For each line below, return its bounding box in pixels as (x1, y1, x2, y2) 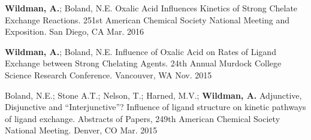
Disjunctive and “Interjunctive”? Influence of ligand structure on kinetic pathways (5, 101, 306, 113)
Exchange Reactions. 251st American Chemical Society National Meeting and (5, 13, 290, 26)
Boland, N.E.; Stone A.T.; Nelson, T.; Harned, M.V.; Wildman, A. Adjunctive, (5, 89, 302, 101)
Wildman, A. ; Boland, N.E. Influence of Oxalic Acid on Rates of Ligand (5, 45, 276, 57)
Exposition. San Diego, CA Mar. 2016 (5, 25, 144, 38)
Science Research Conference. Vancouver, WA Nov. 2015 (5, 68, 212, 81)
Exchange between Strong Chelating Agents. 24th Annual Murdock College (5, 57, 282, 69)
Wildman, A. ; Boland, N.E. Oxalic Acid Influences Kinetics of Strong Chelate (5, 2, 298, 14)
